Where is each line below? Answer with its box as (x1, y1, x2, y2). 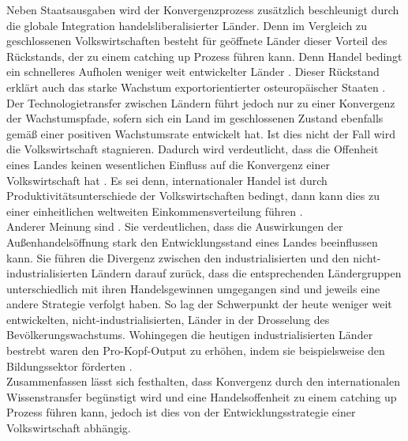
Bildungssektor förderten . (6, 357, 133, 374)
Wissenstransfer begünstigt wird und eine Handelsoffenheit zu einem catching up (6, 388, 397, 405)
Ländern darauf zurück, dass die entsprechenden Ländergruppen (91, 265, 402, 281)
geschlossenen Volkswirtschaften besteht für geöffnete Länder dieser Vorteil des (6, 32, 387, 49)
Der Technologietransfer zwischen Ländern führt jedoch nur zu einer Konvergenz (6, 94, 395, 111)
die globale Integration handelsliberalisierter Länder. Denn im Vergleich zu (6, 17, 367, 33)
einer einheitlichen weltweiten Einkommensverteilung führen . (6, 202, 303, 219)
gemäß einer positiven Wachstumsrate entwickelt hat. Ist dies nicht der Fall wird (6, 125, 396, 141)
